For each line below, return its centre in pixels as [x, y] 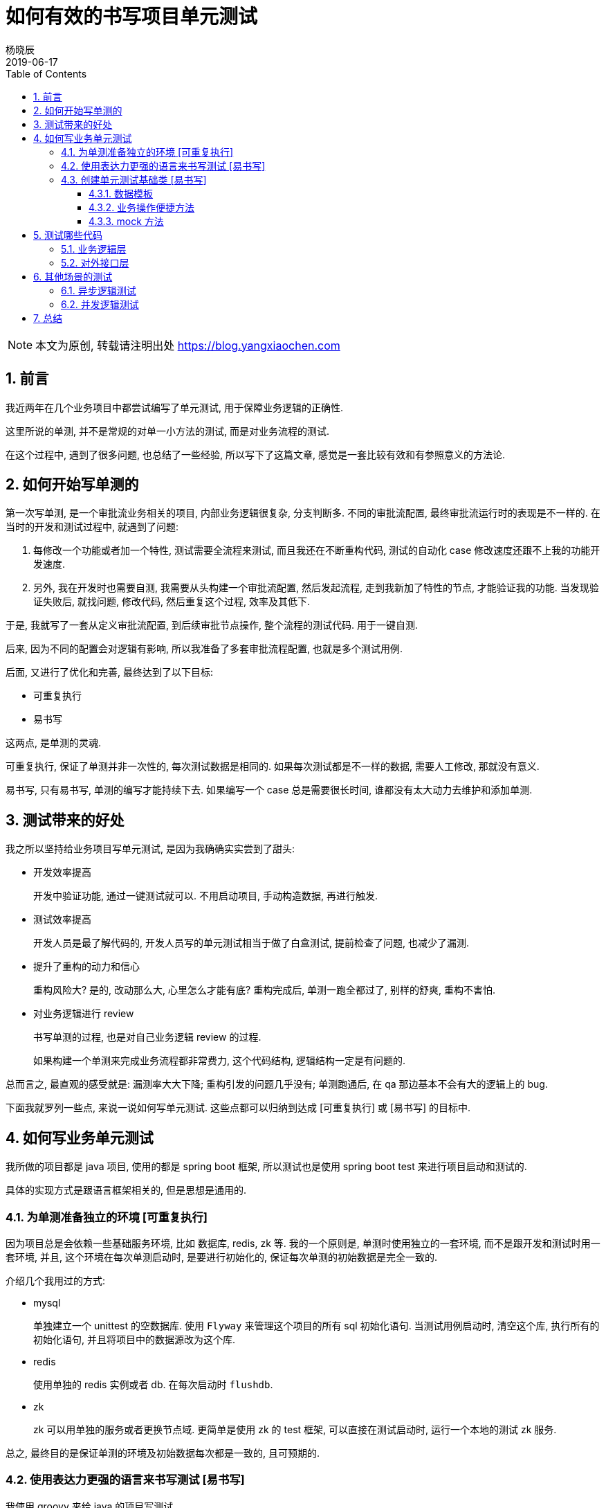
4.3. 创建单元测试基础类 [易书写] [134, 179]
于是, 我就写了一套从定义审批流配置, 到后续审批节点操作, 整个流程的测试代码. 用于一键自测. [212, 625]
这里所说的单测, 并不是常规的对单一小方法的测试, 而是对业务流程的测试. [167, 431]
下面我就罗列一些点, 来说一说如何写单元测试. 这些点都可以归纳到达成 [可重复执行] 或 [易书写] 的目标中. [238, 1108]
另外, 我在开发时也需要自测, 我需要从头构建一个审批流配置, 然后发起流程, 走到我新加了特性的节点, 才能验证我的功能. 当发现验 [316, 588]
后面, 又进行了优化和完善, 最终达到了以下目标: [109, 672]
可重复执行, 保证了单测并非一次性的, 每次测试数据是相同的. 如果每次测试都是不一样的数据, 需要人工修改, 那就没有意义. [273, 766]
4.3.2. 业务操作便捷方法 [142, 207]
